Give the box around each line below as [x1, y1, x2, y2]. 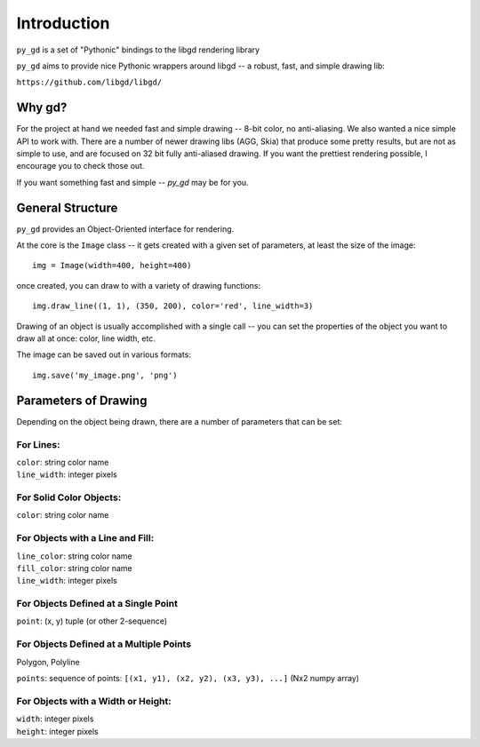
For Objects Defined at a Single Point [16, 598, 178, 610]
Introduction [16, 13, 110, 33]
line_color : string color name [16, 551, 132, 561]
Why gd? [16, 100, 68, 115]
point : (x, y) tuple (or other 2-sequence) [16, 616, 168, 626]
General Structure [16, 200, 118, 215]
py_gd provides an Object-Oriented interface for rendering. [16, 223, 235, 234]
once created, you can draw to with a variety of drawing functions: [16, 280, 261, 290]
